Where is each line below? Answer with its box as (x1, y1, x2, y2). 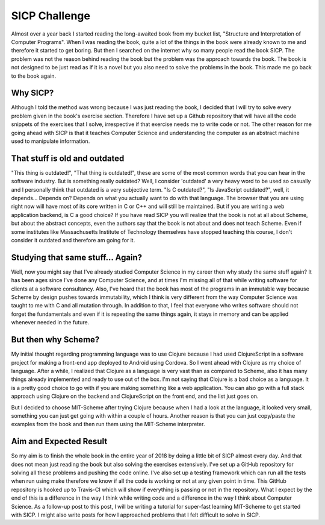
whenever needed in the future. (11, 319, 90, 326)
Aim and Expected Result (11, 436, 108, 447)
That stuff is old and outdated (11, 153, 125, 163)
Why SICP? (11, 88, 54, 98)
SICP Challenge (11, 9, 90, 22)
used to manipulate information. (11, 137, 90, 145)
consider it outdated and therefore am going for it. (11, 237, 135, 244)
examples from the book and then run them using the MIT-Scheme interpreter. (11, 421, 205, 428)
